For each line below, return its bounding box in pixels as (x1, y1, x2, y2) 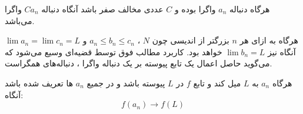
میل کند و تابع (193, 76, 241, 89)
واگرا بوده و (174, 3, 216, 15)
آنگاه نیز (268, 45, 296, 58)
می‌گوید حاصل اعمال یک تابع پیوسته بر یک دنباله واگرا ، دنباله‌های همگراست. (5, 57, 272, 69)
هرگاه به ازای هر (239, 34, 298, 46)
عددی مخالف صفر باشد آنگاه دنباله (41, 3, 164, 15)
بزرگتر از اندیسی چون (152, 34, 229, 46)
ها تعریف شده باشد (5, 76, 74, 89)
